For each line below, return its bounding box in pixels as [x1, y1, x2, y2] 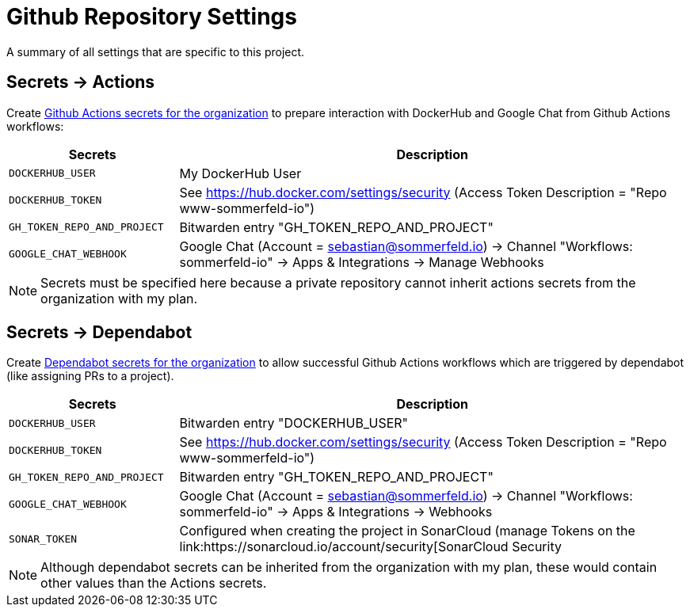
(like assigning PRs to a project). [6, 369, 174, 383]
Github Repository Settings [6, 3, 297, 30]
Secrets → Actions [6, 72, 155, 93]
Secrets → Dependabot [6, 322, 193, 343]
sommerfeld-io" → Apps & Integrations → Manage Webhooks [179, 253, 544, 270]
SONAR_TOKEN [9, 532, 78, 545]
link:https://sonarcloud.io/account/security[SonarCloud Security [179, 539, 562, 555]
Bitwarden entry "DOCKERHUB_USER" [179, 415, 409, 432]
